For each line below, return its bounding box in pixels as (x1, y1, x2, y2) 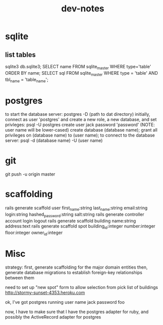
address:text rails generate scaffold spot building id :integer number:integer (5, 223, 156, 230)
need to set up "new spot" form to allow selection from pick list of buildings (5, 284, 159, 290)
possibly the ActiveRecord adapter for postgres (5, 314, 101, 320)
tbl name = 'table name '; (5, 76, 48, 84)
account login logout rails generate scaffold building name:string (5, 218, 136, 224)
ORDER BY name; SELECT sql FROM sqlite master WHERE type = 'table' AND (5, 70, 159, 77)
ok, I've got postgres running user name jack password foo (5, 299, 125, 305)
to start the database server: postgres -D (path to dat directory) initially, (5, 111, 150, 117)
